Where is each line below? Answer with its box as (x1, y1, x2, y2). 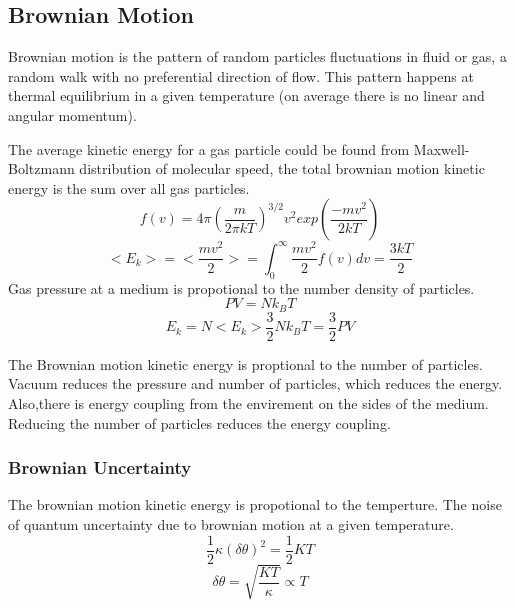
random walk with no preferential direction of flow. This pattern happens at (8, 65, 474, 86)
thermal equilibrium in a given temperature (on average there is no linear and (8, 85, 485, 106)
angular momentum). (8, 104, 137, 125)
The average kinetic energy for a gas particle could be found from (8, 138, 410, 159)
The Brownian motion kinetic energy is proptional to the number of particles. (8, 353, 484, 374)
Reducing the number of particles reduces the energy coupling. (8, 412, 391, 433)
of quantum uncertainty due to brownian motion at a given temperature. (8, 514, 454, 534)
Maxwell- (413, 138, 470, 159)
